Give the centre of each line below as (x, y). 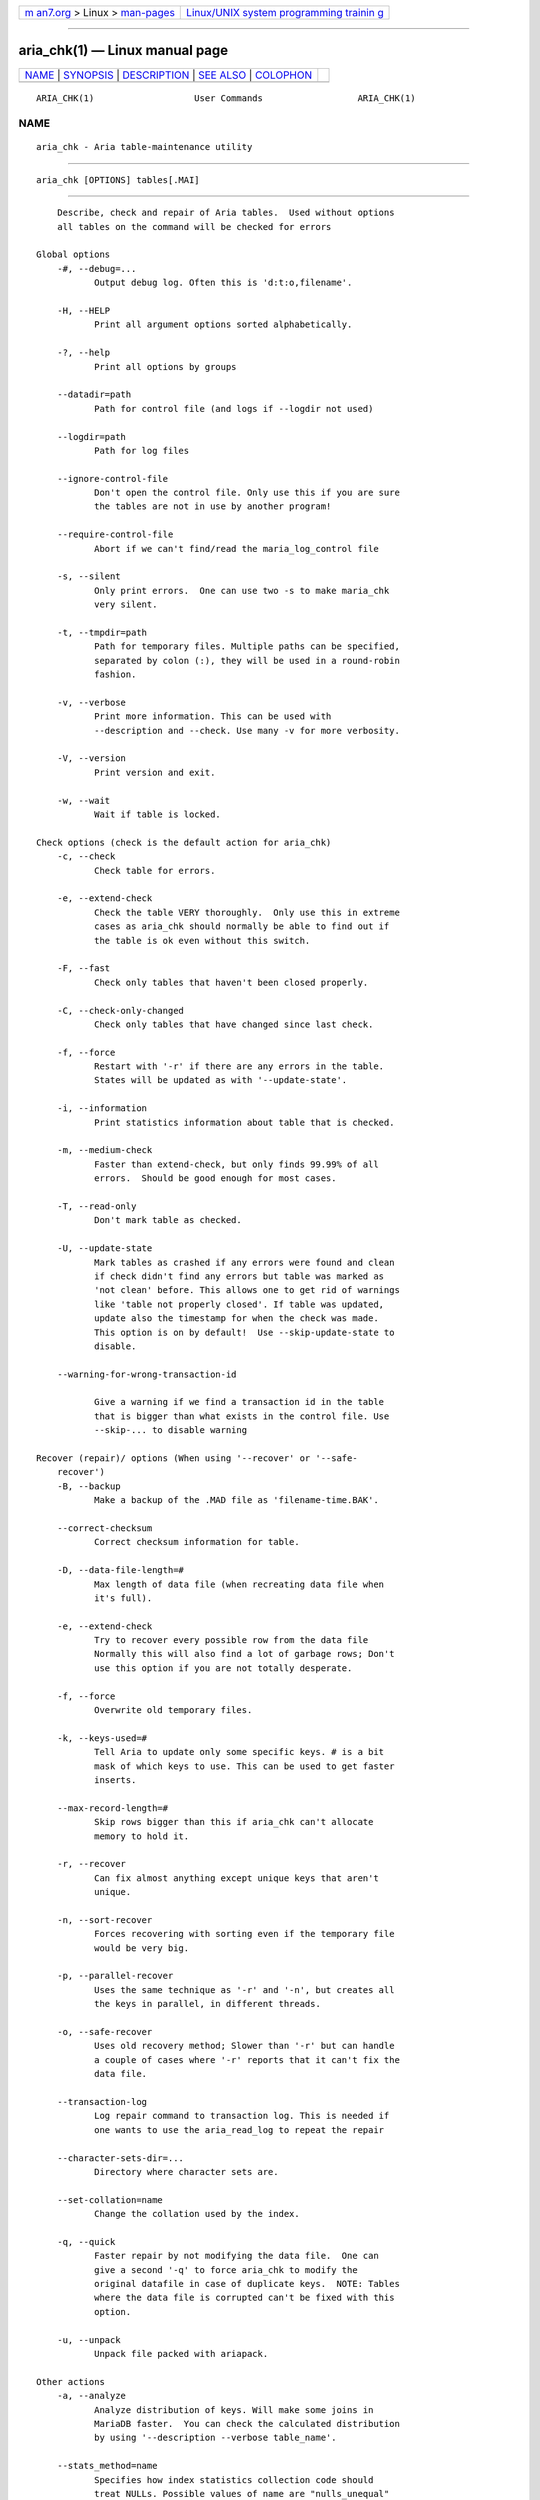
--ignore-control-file (112, 478)
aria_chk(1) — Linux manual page (123, 50)
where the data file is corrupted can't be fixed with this (244, 2298)
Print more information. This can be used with (212, 716)
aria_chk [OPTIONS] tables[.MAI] (118, 179)
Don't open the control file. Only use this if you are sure (246, 493)
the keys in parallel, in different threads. (207, 2004)
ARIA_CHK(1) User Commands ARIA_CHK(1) (226, 98)
